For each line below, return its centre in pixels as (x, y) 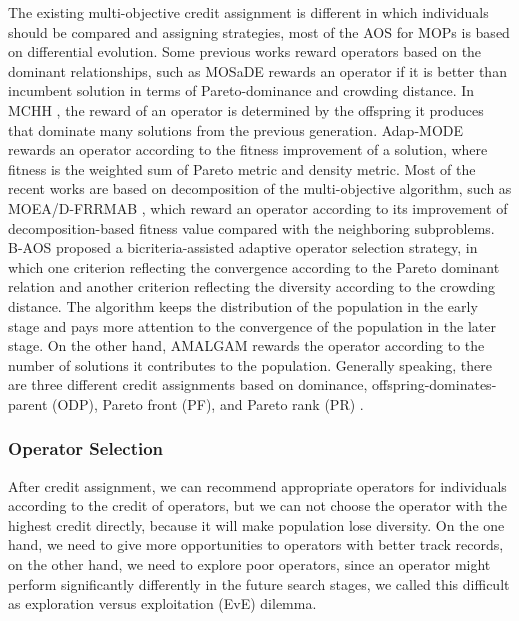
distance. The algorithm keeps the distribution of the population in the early (243, 305)
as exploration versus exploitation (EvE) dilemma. (162, 603)
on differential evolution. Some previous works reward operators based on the (245, 51)
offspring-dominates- (434, 384)
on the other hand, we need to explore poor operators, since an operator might (249, 564)
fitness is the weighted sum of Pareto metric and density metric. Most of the (242, 168)
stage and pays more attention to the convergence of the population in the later (252, 325)
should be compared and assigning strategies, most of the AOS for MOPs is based (259, 31)
